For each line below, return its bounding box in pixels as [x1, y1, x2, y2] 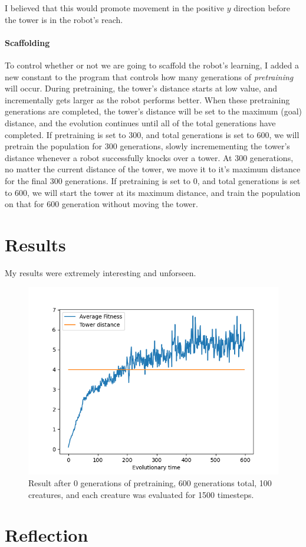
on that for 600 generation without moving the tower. [5, 198, 198, 210]
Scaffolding [5, 36, 50, 48]
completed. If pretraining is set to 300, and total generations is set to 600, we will [5, 128, 300, 140]
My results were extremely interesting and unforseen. [5, 266, 196, 279]
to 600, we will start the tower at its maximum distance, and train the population [5, 186, 301, 198]
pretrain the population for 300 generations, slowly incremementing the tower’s [5, 140, 290, 152]
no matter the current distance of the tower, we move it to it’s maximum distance [5, 163, 301, 175]
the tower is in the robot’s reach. [5, 13, 123, 25]
